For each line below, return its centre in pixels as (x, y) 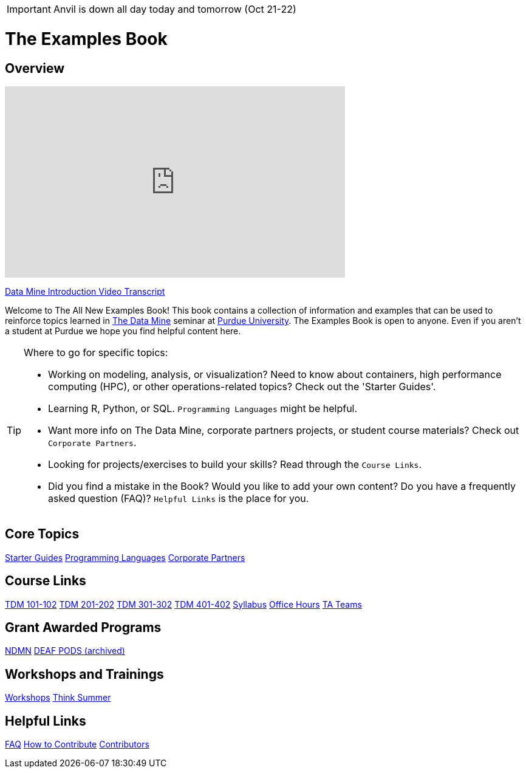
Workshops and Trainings (84, 674)
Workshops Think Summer (58, 698)
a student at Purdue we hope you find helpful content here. (123, 331)
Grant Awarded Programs (83, 628)
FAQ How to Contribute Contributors (77, 744)
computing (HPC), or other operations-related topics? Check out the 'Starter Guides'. (242, 386)
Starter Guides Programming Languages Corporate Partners (125, 557)
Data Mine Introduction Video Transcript (85, 291)
